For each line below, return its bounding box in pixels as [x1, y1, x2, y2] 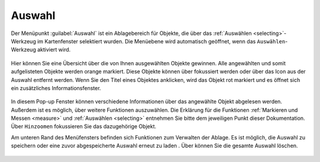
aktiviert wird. [37, 46, 71, 53]
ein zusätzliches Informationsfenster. [11, 84, 101, 91]
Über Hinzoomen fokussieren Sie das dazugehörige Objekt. [11, 123, 156, 130]
